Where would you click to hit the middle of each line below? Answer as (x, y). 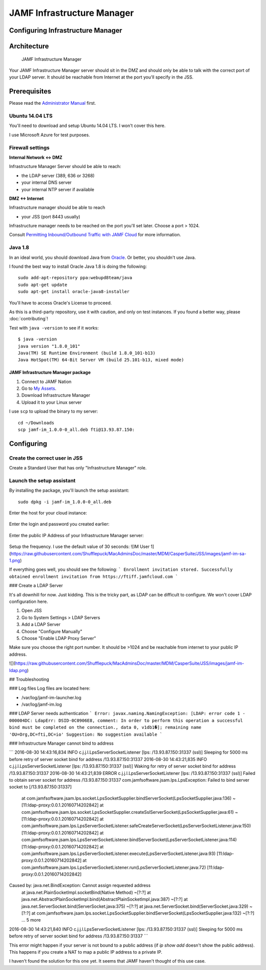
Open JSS (32, 611)
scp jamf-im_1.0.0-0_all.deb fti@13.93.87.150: (76, 430)
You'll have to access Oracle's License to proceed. (60, 303)
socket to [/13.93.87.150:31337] (40, 787)
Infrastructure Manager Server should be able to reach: (65, 167)
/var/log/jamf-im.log (42, 705)
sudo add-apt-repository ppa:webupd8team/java (75, 278)
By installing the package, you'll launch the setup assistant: (69, 490)
